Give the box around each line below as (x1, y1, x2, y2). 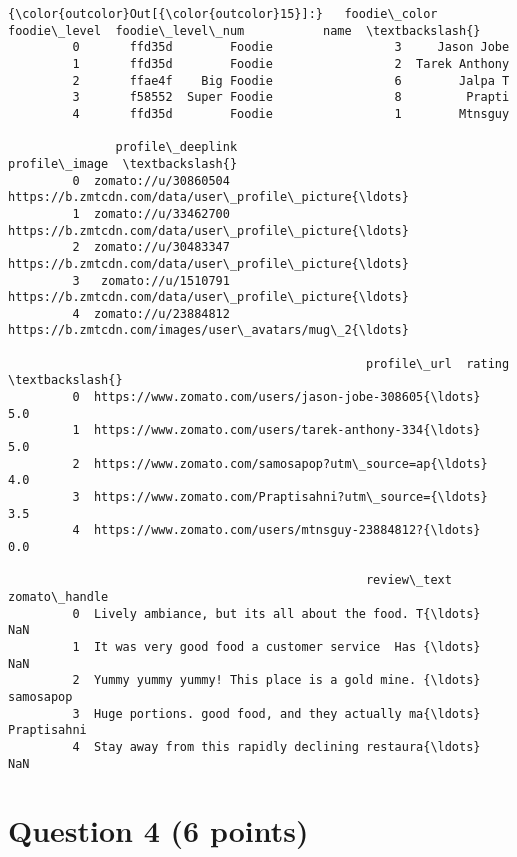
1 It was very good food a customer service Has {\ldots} (72, 639, 481, 654)
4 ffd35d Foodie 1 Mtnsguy (72, 106, 510, 121)
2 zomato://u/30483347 (72, 240, 230, 255)
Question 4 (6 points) (8, 810, 309, 851)
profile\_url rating (365, 356, 510, 371)
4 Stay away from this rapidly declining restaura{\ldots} (72, 739, 481, 754)
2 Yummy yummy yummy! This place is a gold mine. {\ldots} (72, 673, 481, 688)
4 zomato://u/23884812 (72, 306, 230, 321)
